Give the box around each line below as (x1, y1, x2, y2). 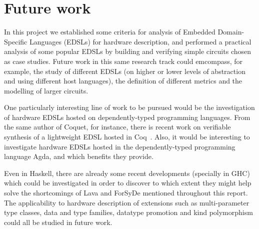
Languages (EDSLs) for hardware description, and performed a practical (29, 36, 251, 46)
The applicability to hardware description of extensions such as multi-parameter (4, 197, 249, 207)
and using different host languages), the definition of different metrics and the (4, 75, 242, 86)
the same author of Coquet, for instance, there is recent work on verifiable (4, 121, 231, 132)
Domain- (217, 26, 244, 37)
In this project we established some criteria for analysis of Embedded (4, 26, 215, 37)
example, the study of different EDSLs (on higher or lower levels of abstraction (4, 65, 245, 76)
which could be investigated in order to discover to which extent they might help (4, 177, 251, 188)
